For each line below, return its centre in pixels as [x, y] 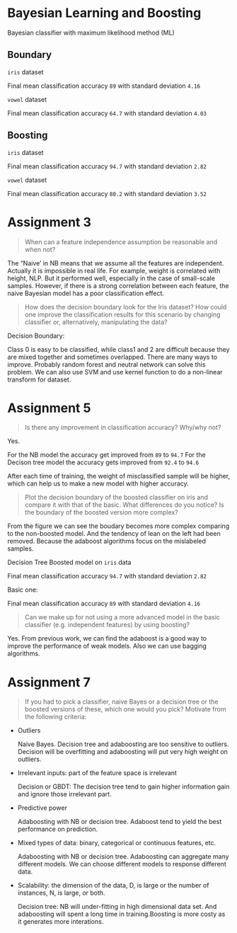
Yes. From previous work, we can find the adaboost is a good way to [107, 639]
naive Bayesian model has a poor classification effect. [86, 293]
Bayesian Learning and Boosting [104, 13]
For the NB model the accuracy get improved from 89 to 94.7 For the [107, 455]
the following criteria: [56, 717]
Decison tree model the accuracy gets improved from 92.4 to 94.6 [103, 462]
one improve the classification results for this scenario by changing [122, 314]
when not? [40, 249]
